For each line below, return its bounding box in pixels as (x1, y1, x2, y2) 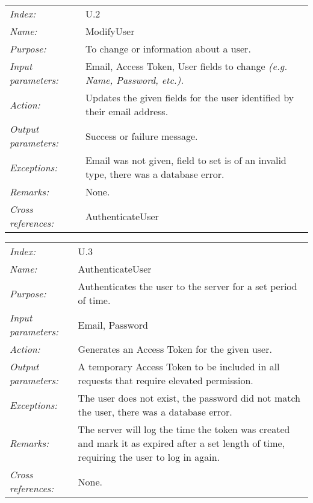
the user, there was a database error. (78, 405, 232, 419)
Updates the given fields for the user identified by (85, 90, 294, 104)
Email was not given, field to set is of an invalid (85, 153, 287, 167)
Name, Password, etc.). (85, 73, 184, 87)
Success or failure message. (85, 128, 198, 143)
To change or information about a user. (85, 42, 251, 55)
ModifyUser (85, 24, 135, 38)
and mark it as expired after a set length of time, (78, 436, 285, 450)
